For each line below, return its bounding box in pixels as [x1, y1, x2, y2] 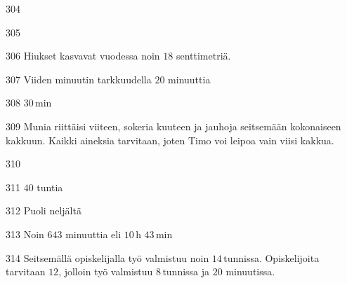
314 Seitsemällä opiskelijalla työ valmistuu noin [6, 250, 209, 265]
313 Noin [6, 226, 44, 241]
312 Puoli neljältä [6, 203, 81, 218]
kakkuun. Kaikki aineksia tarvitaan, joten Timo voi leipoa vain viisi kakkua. [6, 132, 334, 147]
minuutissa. [225, 264, 275, 279]
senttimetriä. [176, 48, 231, 63]
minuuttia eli [65, 226, 122, 241]
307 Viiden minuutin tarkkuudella [6, 71, 152, 86]
